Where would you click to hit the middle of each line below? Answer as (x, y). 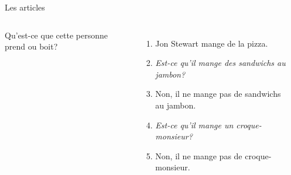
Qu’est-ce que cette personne (56, 35)
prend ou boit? (31, 46)
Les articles (25, 7)
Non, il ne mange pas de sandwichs (218, 94)
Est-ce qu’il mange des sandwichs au (220, 63)
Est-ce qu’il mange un (194, 125)
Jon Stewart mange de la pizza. (212, 43)
